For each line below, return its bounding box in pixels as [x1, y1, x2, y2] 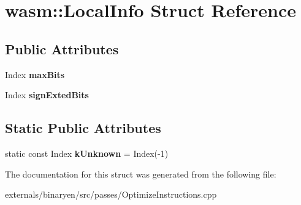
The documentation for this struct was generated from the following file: [5, 167, 276, 180]
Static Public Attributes [5, 118, 161, 137]
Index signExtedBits [5, 88, 89, 101]
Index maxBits [5, 68, 65, 81]
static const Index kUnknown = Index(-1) [5, 146, 169, 159]
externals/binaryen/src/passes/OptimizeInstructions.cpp [5, 188, 217, 201]
